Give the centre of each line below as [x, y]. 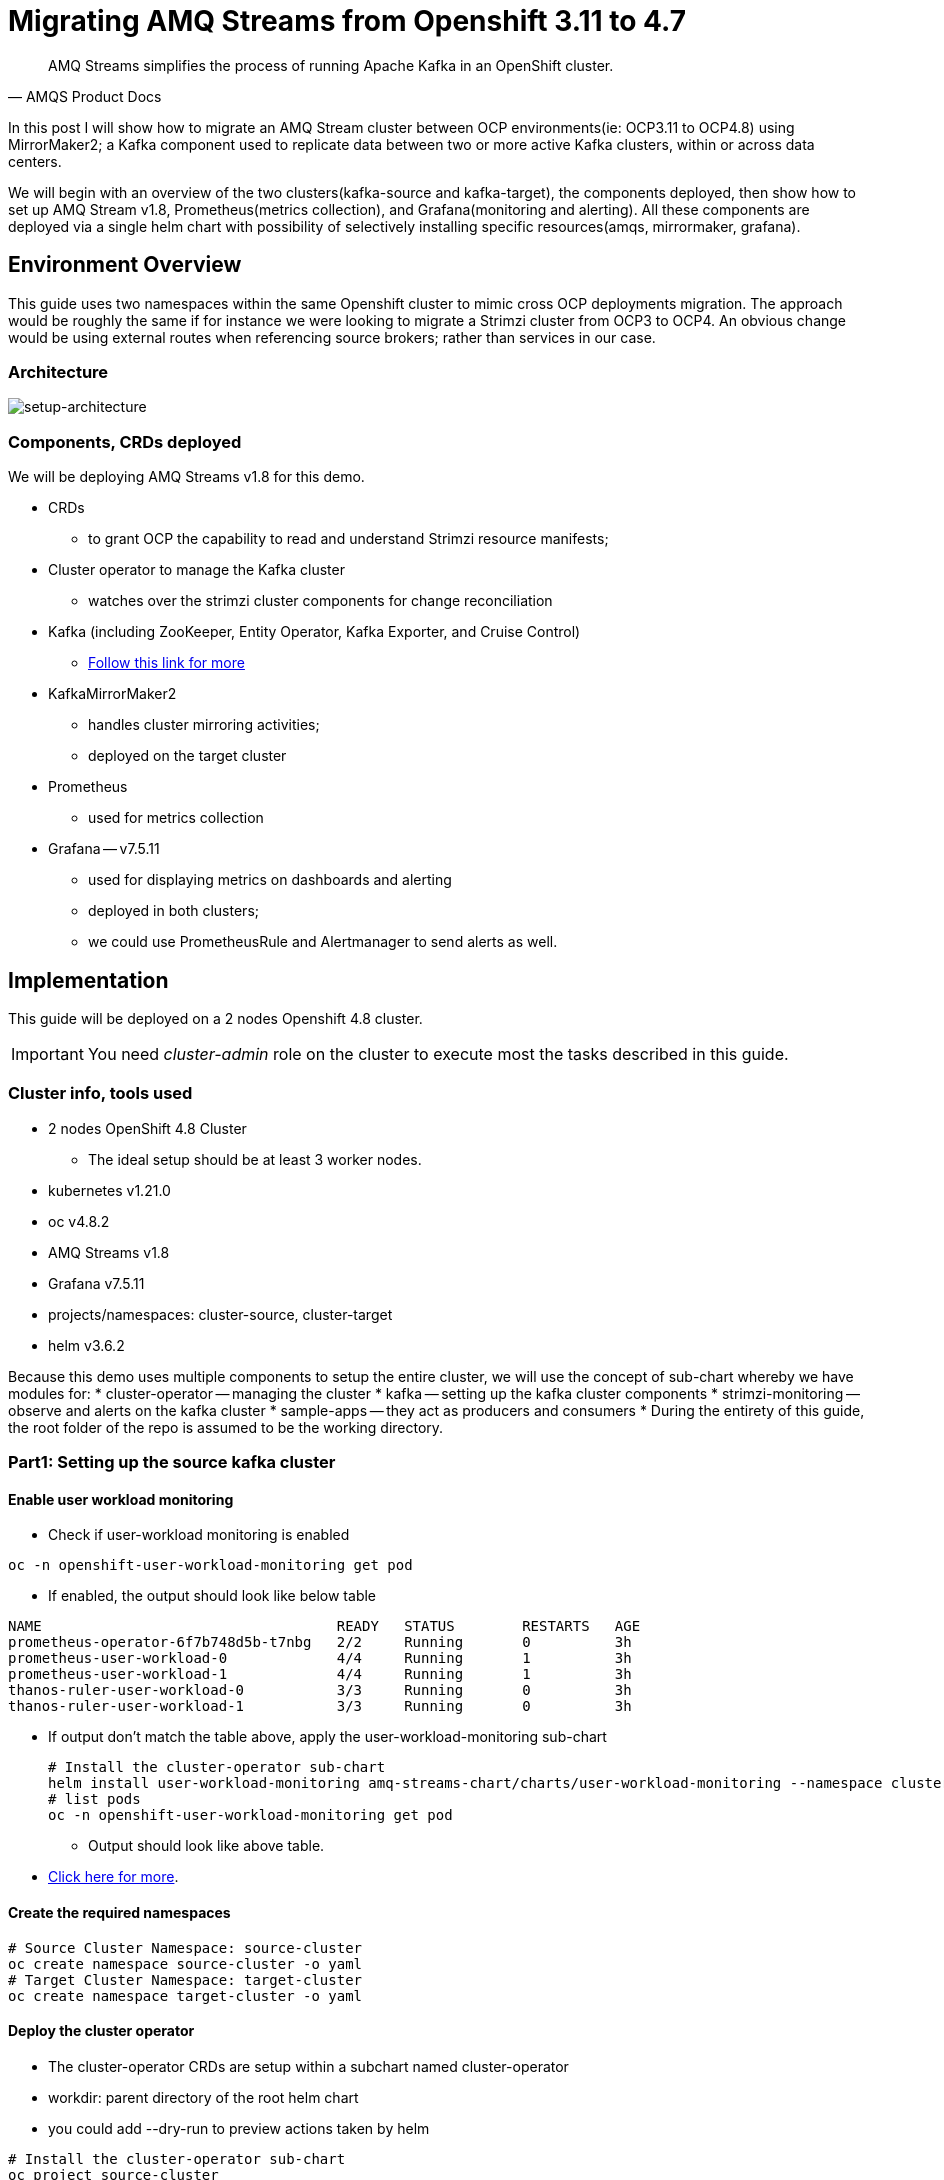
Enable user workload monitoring [121, 1499]
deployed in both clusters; [173, 911]
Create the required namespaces [119, 1912]
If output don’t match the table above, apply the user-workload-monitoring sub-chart [327, 1737]
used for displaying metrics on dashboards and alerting [270, 880]
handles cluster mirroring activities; [204, 725]
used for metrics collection [176, 818]
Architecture [58, 371]
